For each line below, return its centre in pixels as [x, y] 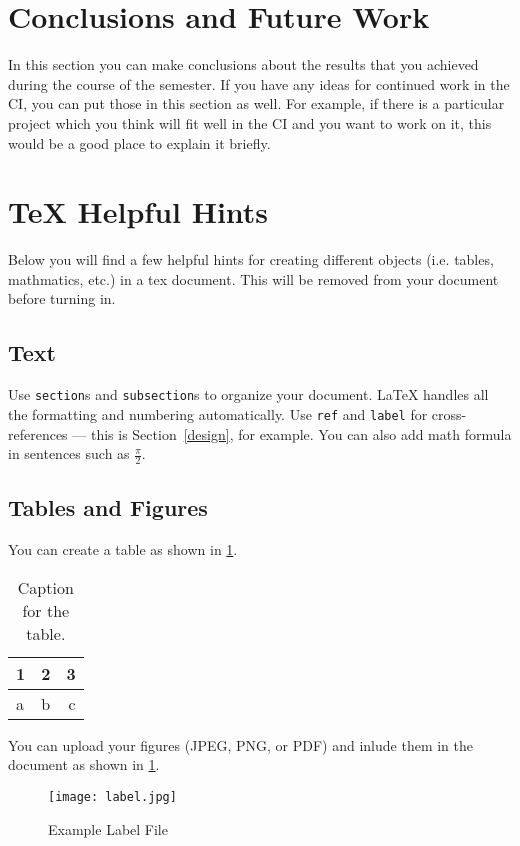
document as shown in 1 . [84, 764]
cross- [449, 413]
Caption [45, 587]
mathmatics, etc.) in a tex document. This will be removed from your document [253, 278]
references [38, 433]
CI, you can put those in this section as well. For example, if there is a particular [256, 103]
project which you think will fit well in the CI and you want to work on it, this [250, 122]
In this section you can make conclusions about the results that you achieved [243, 64]
